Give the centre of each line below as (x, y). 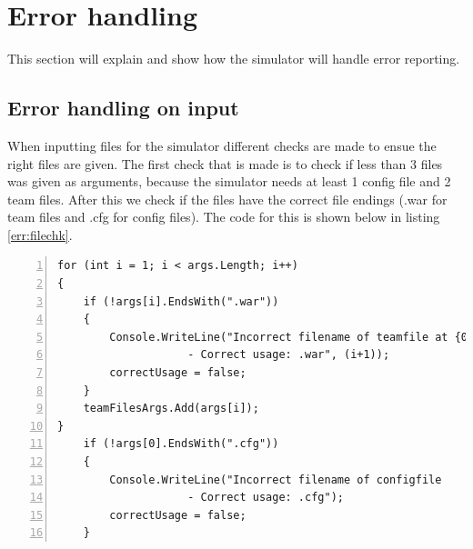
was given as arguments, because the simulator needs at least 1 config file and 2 (229, 181)
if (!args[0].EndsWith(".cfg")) (181, 444)
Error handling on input (123, 108)
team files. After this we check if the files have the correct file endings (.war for (227, 199)
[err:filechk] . (40, 234)
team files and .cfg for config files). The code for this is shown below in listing (224, 217)
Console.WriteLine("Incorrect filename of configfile (276, 479)
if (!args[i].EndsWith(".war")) (181, 301)
